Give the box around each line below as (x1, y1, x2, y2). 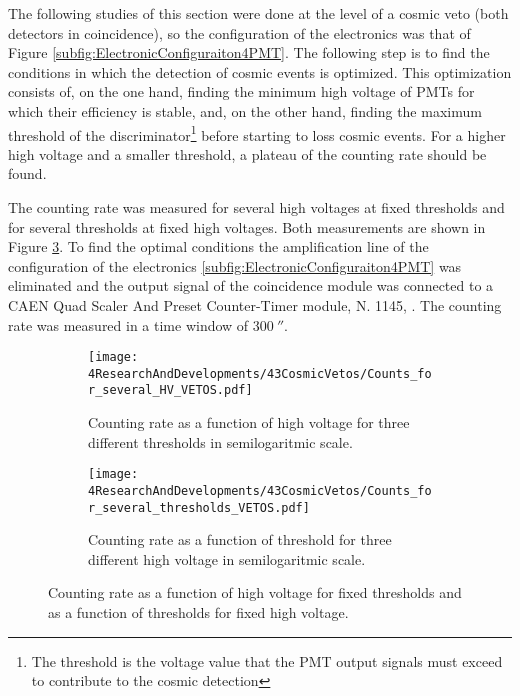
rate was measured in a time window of (8, 314, 249, 335)
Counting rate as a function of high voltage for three (88, 412, 410, 433)
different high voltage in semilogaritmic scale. (88, 548, 366, 569)
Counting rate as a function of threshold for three (88, 529, 392, 550)
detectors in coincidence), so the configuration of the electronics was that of (8, 22, 471, 43)
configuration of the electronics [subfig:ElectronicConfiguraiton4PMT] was (8, 255, 462, 276)
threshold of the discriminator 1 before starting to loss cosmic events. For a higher (8, 121, 506, 145)
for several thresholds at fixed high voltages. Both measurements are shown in (8, 216, 486, 237)
